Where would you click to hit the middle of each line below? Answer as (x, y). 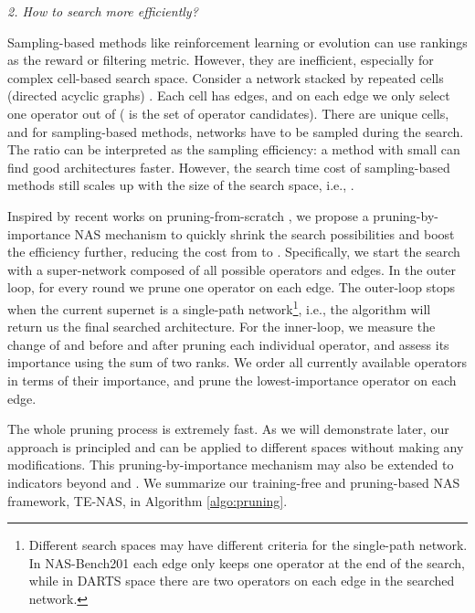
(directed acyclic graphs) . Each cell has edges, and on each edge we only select (229, 95)
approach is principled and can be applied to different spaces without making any (236, 446)
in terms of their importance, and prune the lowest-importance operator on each (232, 380)
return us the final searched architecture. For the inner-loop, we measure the (222, 327)
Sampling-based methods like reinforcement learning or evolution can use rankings (237, 42)
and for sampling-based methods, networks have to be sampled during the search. (236, 131)
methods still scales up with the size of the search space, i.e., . (181, 185)
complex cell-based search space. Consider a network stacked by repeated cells (226, 77)
